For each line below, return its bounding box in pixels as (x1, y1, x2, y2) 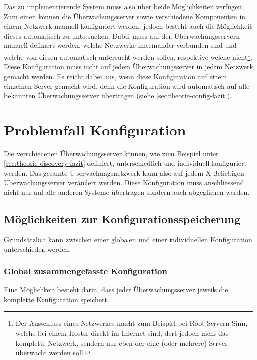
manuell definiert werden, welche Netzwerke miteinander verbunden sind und (4, 40, 237, 50)
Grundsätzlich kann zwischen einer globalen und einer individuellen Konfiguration (4, 234, 252, 244)
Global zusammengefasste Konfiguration (4, 265, 167, 277)
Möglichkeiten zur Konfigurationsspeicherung (4, 211, 241, 226)
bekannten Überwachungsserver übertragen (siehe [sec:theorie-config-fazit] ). (4, 90, 232, 100)
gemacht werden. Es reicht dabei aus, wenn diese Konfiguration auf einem (4, 71, 227, 81)
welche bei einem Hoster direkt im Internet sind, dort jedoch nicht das (15, 328, 229, 338)
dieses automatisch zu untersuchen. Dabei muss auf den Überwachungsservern (4, 30, 240, 41)
